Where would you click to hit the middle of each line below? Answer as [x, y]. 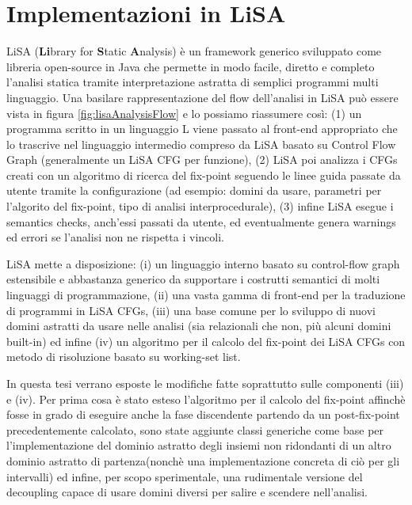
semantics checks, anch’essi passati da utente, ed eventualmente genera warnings [201, 221]
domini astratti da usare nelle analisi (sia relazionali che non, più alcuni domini [199, 326]
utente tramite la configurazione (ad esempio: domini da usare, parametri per [194, 190]
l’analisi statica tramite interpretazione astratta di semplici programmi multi [193, 82]
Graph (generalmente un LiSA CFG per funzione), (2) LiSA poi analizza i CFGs [202, 159]
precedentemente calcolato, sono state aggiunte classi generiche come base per [195, 429]
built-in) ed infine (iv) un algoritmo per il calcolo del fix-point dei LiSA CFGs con [206, 341]
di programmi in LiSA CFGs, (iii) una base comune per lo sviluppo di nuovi [191, 310]
